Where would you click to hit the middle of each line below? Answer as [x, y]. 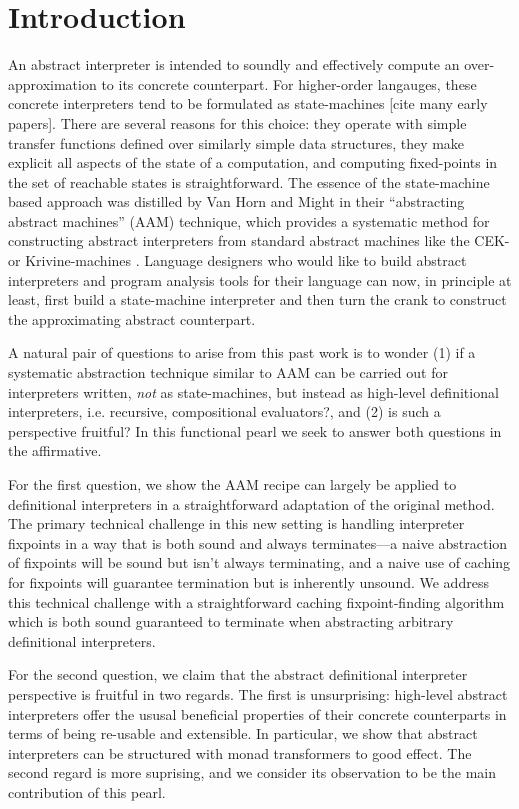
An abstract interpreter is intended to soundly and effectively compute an [234, 64]
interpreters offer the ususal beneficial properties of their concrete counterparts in [257, 713]
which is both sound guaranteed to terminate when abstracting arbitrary [231, 621]
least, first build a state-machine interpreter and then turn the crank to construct [257, 299]
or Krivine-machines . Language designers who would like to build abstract [237, 260]
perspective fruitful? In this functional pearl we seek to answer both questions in [255, 430]
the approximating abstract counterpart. [132, 318]
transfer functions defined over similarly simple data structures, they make [236, 142]
